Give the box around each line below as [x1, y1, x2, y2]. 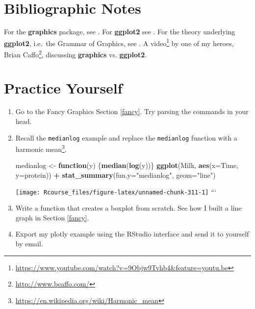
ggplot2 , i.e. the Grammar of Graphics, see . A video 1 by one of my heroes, [4, 36, 234, 48]
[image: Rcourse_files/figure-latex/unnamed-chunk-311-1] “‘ [15, 186, 217, 196]
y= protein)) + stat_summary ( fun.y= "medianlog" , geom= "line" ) [15, 170, 216, 180]
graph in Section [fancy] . [15, 212, 89, 222]
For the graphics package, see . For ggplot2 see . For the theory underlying [4, 26, 235, 37]
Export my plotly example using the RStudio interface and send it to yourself [15, 229, 249, 239]
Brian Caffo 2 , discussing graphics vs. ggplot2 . [4, 48, 147, 59]
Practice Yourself [4, 78, 123, 98]
